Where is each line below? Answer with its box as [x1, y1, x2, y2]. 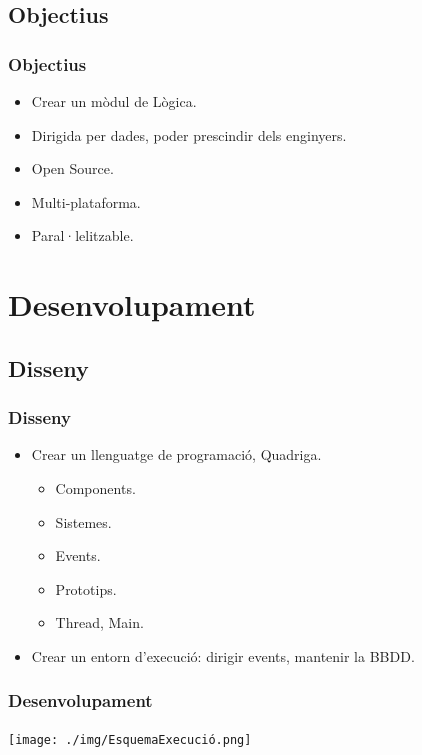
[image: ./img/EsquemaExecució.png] [8, 732, 252, 747]
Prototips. [55, 578, 117, 599]
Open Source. [31, 158, 114, 179]
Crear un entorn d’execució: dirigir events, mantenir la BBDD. [31, 645, 415, 666]
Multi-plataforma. [31, 191, 141, 212]
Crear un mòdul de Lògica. [31, 91, 197, 111]
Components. [55, 477, 136, 498]
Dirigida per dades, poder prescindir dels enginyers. [31, 124, 347, 145]
